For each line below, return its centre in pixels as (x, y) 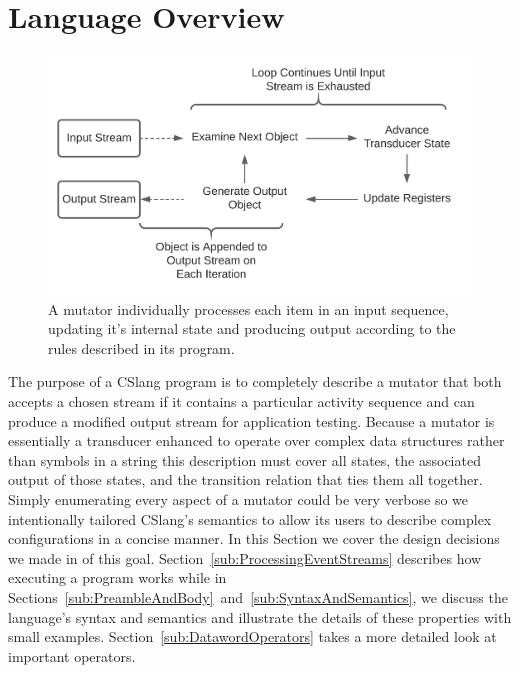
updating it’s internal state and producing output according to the (252, 328)
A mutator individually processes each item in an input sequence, (248, 308)
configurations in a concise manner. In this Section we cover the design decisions (254, 538)
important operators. (72, 655)
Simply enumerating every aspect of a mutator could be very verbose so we (238, 499)
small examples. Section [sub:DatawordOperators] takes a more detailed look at (252, 636)
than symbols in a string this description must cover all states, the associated (244, 459)
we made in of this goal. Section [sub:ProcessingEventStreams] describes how (245, 557)
